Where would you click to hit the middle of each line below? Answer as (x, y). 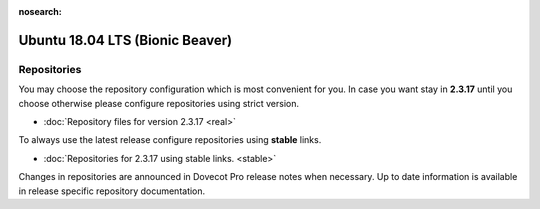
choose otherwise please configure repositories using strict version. (159, 103)
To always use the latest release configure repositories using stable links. (170, 140)
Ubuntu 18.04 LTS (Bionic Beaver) (125, 40)
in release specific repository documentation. (112, 191)
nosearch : (40, 11)
